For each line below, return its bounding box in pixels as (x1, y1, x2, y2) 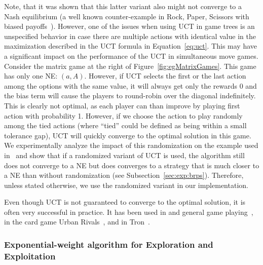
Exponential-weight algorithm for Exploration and (4, 238, 213, 250)
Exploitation (4, 249, 56, 262)
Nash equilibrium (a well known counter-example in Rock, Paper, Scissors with (4, 11, 249, 21)
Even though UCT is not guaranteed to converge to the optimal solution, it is (4, 197, 246, 207)
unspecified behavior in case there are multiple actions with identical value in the (4, 30, 256, 41)
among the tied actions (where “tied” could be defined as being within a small (4, 120, 247, 131)
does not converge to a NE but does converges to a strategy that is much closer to (4, 160, 259, 170)
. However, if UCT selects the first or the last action (84, 70, 246, 81)
